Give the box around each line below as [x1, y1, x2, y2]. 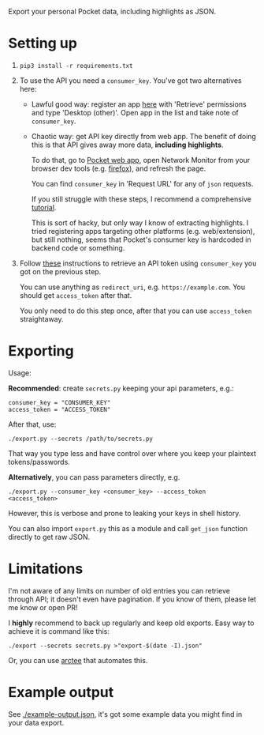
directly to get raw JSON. [8, 532, 91, 541]
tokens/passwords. [8, 457, 71, 466]
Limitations [8, 560, 84, 578]
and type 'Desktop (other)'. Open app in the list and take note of [31, 107, 239, 117]
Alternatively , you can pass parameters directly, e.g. [8, 472, 180, 481]
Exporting [8, 342, 74, 360]
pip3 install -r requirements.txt [19, 62, 133, 70]
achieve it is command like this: [8, 626, 110, 635]
